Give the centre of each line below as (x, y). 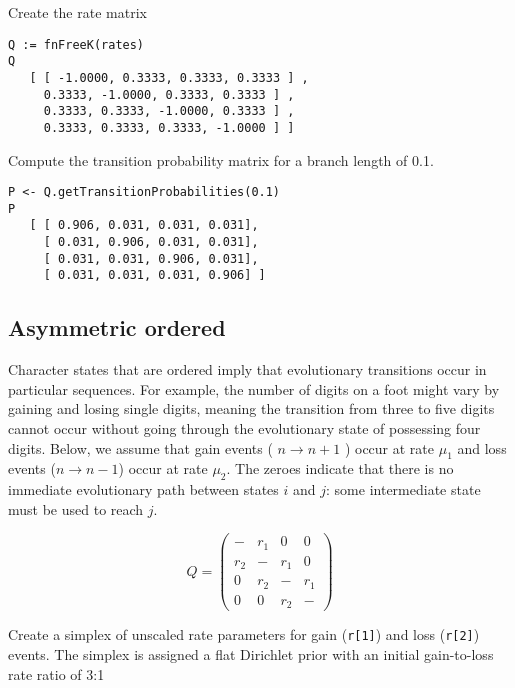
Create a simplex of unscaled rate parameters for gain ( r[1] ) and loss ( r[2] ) (244, 634)
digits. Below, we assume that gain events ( (140, 447)
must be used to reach (76, 508)
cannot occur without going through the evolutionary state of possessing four (244, 428)
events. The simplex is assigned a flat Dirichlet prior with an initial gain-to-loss (251, 654)
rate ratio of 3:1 (56, 673)
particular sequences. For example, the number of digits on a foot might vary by (254, 388)
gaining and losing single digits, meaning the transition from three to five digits (251, 408)
